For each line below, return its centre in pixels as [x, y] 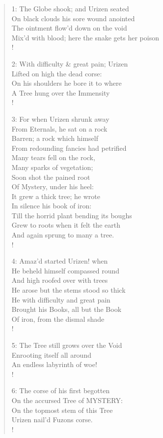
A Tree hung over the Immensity [61, 92]
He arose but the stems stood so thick [68, 290]
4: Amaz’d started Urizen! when [60, 261]
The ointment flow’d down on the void [69, 28]
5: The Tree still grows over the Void [67, 345]
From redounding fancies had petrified [69, 148]
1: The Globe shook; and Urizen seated [70, 8]
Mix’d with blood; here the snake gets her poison [85, 37]
